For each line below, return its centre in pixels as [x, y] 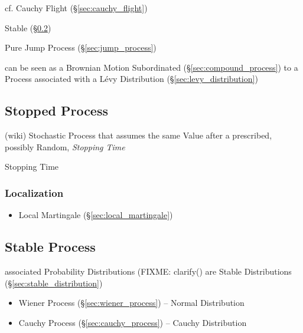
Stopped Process [56, 111]
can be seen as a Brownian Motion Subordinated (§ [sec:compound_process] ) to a [151, 67]
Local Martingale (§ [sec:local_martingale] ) [96, 215]
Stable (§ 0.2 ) [28, 27]
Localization [34, 192]
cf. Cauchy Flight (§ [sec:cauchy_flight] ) [76, 8]
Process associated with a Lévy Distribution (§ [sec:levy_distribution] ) [131, 79]
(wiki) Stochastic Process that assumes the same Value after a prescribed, [139, 135]
